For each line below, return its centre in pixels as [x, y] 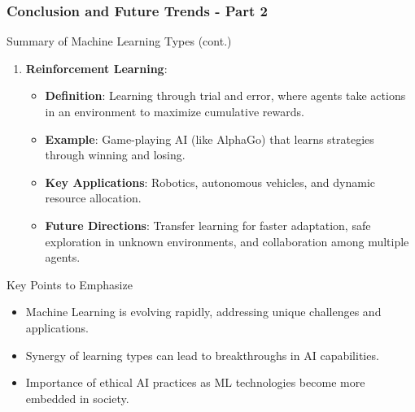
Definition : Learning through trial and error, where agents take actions [225, 95]
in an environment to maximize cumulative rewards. [175, 111]
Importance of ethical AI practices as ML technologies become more [195, 382]
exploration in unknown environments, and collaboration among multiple [227, 241]
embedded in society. [77, 398]
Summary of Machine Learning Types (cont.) [119, 41]
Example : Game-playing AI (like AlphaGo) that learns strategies [210, 139]
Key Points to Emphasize [70, 284]
